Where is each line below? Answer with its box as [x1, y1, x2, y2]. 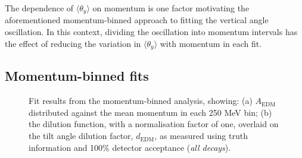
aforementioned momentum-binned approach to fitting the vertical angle [5, 14, 269, 26]
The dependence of [5, 2, 74, 14]
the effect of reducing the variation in [5, 37, 141, 49]
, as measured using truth [154, 129, 248, 142]
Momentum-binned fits [5, 67, 149, 85]
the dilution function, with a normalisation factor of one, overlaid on [29, 118, 279, 130]
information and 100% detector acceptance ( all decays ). [29, 141, 231, 153]
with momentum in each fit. [160, 37, 262, 49]
